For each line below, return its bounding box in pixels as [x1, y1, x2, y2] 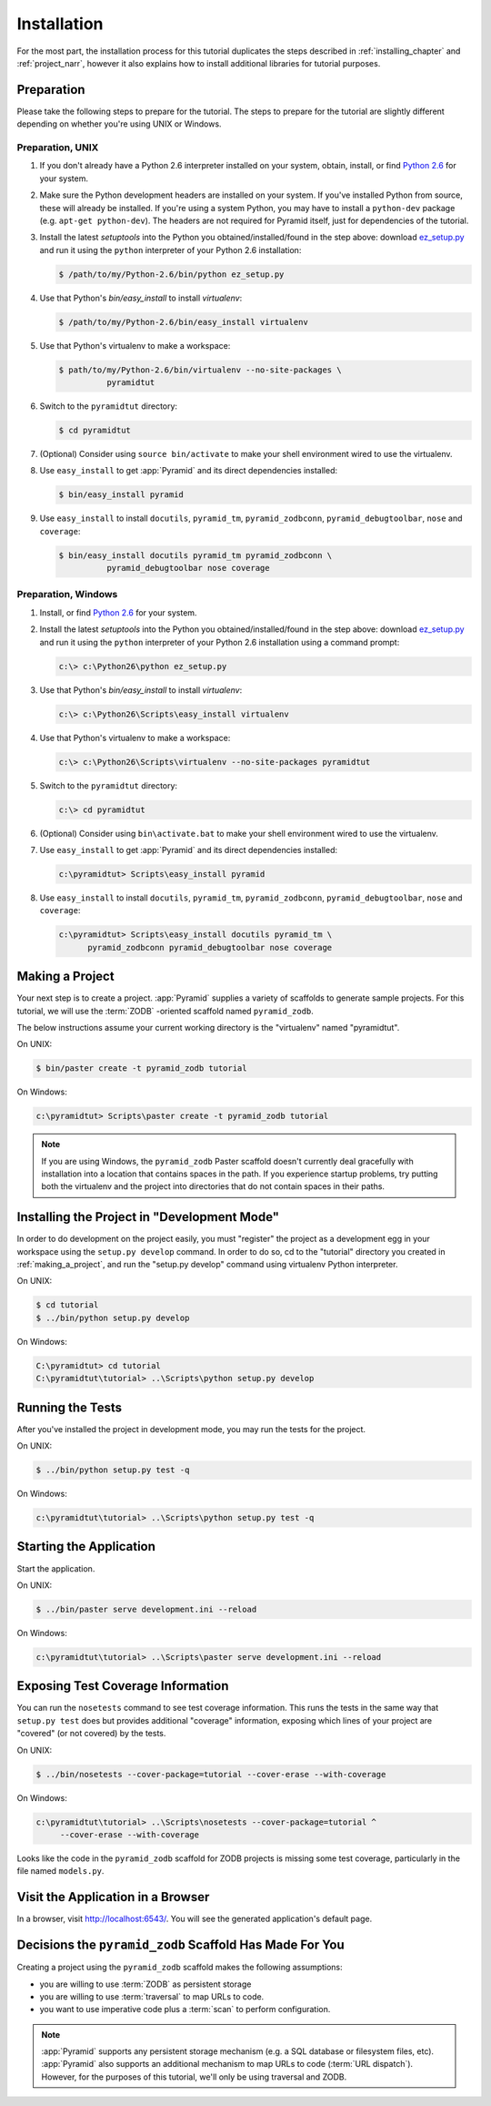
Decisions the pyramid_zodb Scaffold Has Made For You [16, 1938, 345, 1953]
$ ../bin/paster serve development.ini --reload [35, 1603, 257, 1614]
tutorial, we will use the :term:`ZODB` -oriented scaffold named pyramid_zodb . [16, 1005, 314, 1016]
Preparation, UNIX [16, 141, 99, 154]
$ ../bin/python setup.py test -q [35, 1465, 190, 1475]
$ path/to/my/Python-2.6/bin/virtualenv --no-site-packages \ [58, 364, 342, 375]
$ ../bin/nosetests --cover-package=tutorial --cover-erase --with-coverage [35, 1769, 386, 1779]
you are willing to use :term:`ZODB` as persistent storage [39, 1979, 252, 1989]
